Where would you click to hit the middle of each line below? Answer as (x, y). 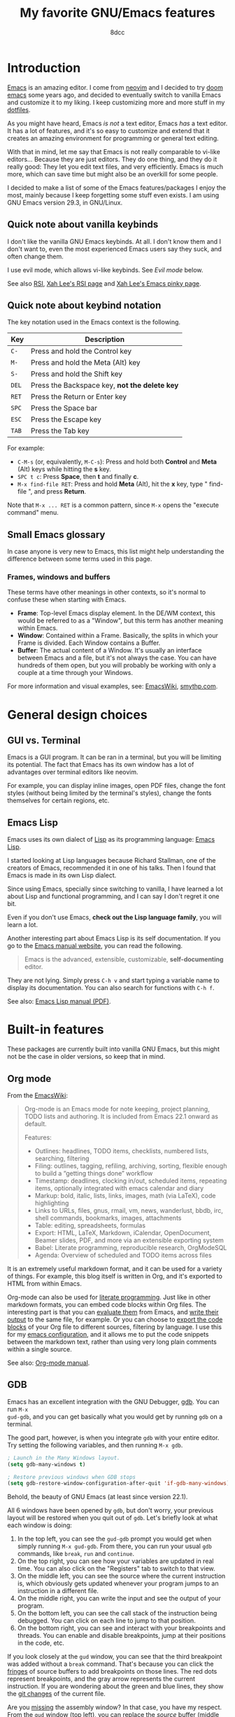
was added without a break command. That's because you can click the (111, 1664)
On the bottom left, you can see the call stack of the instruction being (117, 1613)
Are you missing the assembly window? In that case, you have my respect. (115, 1707)
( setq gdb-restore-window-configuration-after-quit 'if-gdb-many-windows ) (119, 1483)
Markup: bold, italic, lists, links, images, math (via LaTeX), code (125, 1195)
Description (105, 340)
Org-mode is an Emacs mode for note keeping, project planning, (117, 1108)
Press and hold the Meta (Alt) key (86, 363)
